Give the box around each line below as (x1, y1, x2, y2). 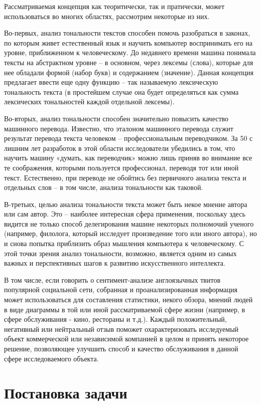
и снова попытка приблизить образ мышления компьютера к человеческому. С (4, 238, 244, 249)
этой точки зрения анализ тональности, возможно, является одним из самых (4, 248, 237, 258)
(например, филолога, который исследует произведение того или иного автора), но (4, 228, 257, 239)
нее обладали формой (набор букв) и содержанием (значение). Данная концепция (4, 67, 253, 77)
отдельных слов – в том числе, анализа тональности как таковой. (4, 182, 203, 192)
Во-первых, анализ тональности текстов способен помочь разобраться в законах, (4, 28, 250, 38)
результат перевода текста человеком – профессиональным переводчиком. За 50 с (4, 133, 253, 143)
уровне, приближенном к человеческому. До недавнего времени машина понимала (4, 47, 256, 58)
